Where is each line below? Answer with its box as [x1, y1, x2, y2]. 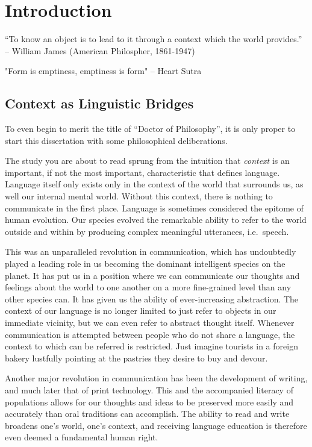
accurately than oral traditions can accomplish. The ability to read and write [5, 407, 290, 420]
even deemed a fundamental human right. [5, 431, 158, 443]
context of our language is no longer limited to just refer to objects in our [5, 304, 276, 317]
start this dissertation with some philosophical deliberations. [5, 134, 228, 146]
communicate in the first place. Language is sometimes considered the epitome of [5, 201, 304, 214]
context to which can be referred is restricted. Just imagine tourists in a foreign [5, 340, 298, 352]
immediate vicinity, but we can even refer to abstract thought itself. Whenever [5, 316, 295, 329]
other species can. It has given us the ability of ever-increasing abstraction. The [5, 292, 299, 305]
